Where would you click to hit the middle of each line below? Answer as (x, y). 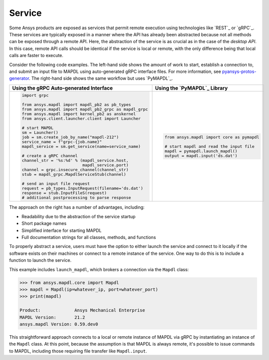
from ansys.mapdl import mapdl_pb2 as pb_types (76, 104)
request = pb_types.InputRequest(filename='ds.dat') (82, 188)
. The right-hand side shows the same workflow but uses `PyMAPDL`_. (101, 78)
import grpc (35, 95)
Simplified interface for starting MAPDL (61, 230)
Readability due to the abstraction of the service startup (79, 216)
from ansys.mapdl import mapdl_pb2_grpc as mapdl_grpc (85, 109)
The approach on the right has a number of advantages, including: (77, 207)
